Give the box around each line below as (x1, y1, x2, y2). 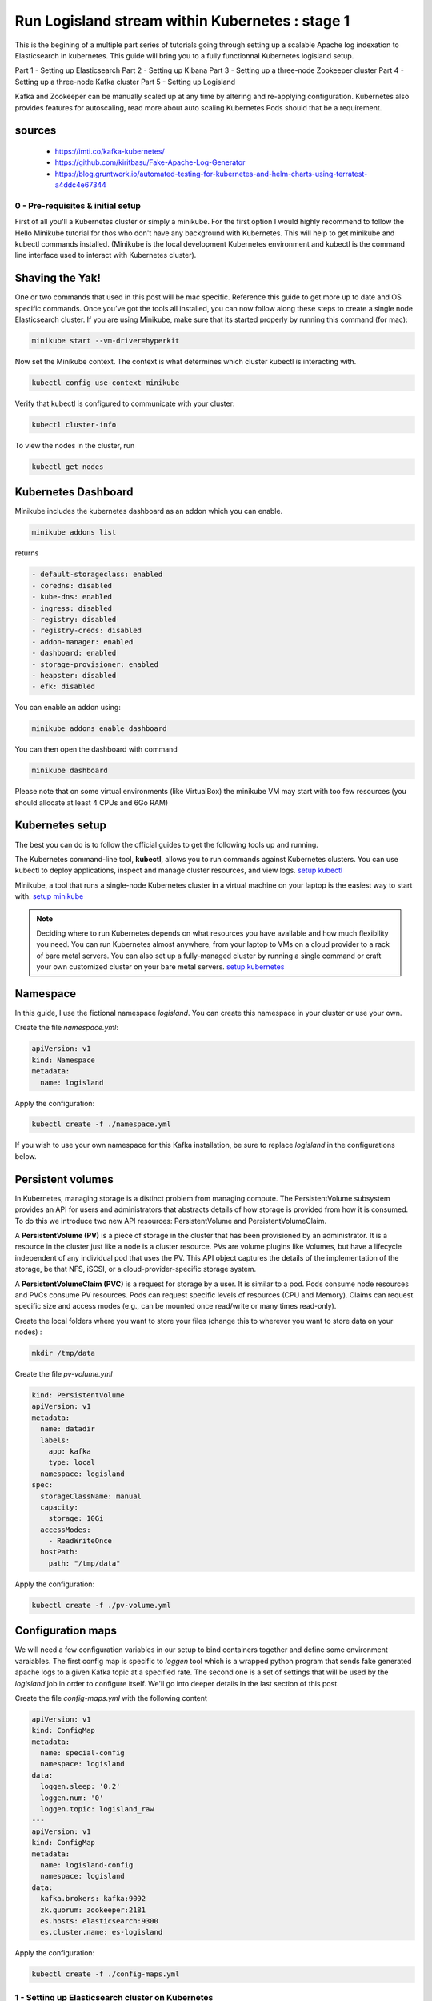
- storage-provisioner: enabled (31, 660, 159, 668)
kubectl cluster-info (31, 420, 117, 429)
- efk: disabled (31, 682, 96, 692)
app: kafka (48, 1446, 91, 1456)
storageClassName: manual (40, 1491, 142, 1501)
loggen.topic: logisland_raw (40, 1805, 155, 1814)
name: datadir (40, 1425, 96, 1434)
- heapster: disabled (31, 671, 117, 680)
